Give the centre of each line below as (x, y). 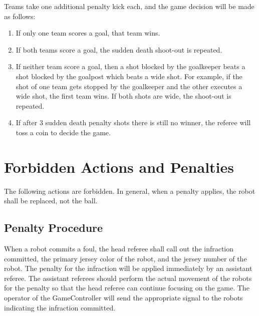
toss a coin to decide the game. (63, 132)
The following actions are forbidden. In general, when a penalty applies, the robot (130, 191)
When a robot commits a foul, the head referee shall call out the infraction (119, 249)
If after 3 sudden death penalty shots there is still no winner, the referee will (133, 122)
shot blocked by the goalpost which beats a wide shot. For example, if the (129, 76)
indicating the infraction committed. (60, 307)
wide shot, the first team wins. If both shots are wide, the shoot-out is (123, 96)
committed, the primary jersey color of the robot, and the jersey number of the (125, 258)
